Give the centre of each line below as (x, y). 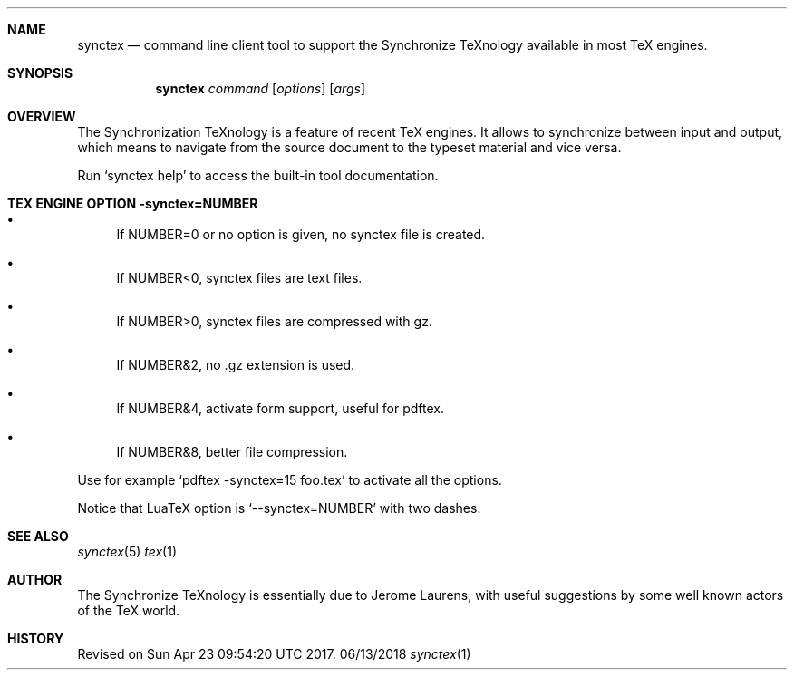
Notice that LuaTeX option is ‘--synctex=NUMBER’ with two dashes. (279, 508)
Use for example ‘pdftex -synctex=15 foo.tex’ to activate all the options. (290, 480)
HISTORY (36, 638)
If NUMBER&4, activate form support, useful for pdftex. (280, 408)
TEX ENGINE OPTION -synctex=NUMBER (133, 203)
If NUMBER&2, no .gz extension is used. (236, 365)
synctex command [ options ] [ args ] (261, 88)
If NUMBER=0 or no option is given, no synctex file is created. (301, 234)
